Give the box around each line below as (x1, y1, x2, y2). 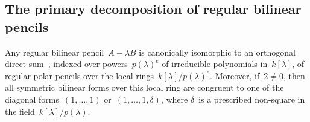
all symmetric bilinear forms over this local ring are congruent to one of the (5, 81, 284, 94)
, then (283, 69, 305, 82)
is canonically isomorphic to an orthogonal (139, 45, 296, 58)
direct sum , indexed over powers (5, 57, 128, 70)
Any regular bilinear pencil (5, 45, 104, 58)
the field (5, 104, 35, 117)
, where (160, 92, 188, 105)
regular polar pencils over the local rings (5, 69, 154, 82)
